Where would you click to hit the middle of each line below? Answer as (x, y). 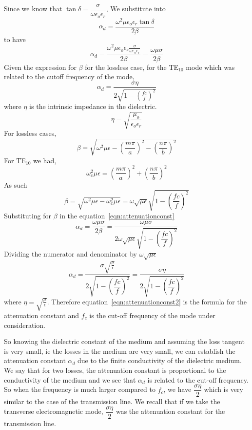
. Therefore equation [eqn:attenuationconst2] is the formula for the (147, 301)
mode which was (210, 67)
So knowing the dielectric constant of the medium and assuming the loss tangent (124, 341)
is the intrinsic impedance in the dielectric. (93, 106)
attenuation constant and (42, 315)
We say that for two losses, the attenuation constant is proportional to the (115, 370)
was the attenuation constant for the (170, 411)
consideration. (25, 325)
